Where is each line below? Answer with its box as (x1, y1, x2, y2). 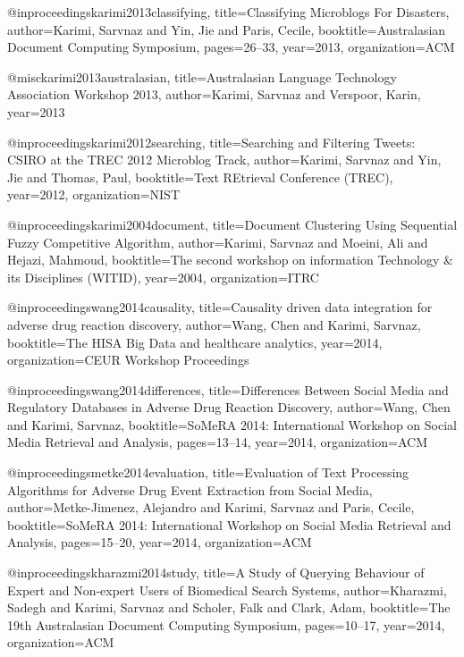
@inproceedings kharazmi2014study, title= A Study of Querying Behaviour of (7, 563, 425, 582)
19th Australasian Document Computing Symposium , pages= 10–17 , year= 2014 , (7, 615, 445, 634)
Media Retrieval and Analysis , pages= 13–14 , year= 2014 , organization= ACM (7, 433, 427, 451)
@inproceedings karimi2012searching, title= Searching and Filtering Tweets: (7, 132, 416, 151)
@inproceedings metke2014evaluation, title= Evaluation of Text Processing (7, 463, 409, 482)
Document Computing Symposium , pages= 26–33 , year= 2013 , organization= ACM (7, 38, 455, 56)
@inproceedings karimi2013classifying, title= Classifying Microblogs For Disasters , (7, 3, 450, 21)
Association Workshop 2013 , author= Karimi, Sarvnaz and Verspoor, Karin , (7, 85, 421, 104)
